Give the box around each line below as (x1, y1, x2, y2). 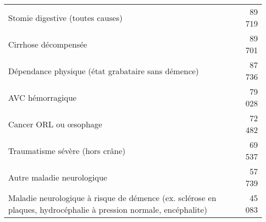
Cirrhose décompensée (8, 38, 87, 50)
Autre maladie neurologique (8, 171, 107, 183)
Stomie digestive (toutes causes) (8, 11, 123, 24)
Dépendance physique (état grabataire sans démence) (8, 64, 199, 77)
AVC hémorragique (8, 91, 77, 103)
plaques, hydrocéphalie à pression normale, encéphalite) (8, 204, 207, 215)
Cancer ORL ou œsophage (8, 118, 102, 130)
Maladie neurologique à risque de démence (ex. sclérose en (8, 192, 216, 204)
